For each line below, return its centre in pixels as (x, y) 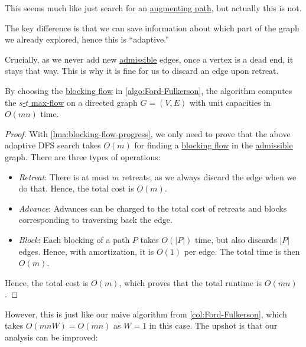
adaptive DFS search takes (53, 145)
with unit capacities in (230, 102)
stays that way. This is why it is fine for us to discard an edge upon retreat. (142, 71)
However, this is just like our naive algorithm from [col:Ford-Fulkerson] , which (146, 314)
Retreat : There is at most (64, 176)
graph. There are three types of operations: (83, 156)
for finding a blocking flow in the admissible (214, 145)
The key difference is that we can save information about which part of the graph (152, 27)
